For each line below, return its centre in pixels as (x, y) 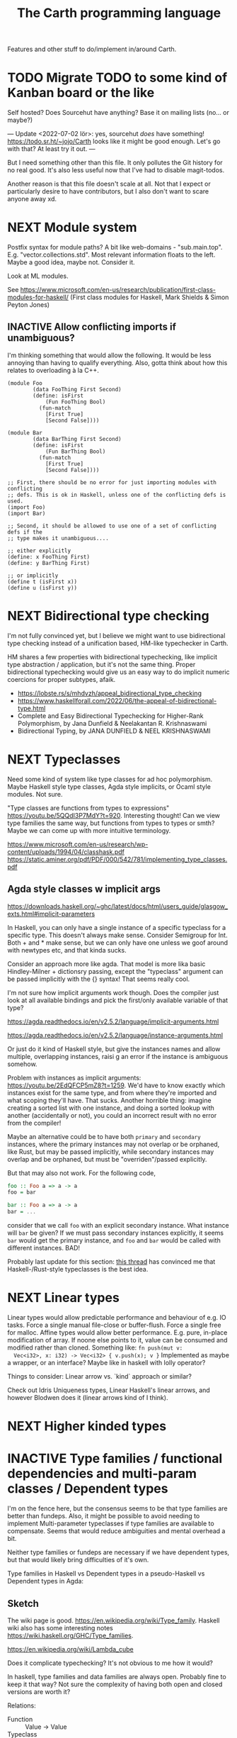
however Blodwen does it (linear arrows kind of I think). (88, 1397)
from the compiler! (34, 1123)
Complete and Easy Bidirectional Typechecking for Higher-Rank (110, 716)
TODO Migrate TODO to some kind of (117, 78)
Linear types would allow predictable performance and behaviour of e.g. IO (117, 1317)
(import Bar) (27, 513)
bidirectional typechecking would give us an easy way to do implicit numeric (118, 672)
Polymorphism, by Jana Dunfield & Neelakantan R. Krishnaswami (112, 723)
